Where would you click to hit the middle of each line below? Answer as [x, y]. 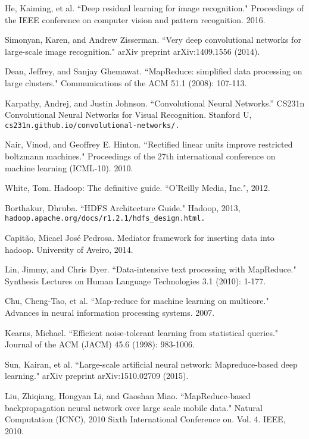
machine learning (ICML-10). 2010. [69, 167]
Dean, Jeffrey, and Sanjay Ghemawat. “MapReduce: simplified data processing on [154, 71]
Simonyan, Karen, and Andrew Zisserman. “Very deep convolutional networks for [153, 40]
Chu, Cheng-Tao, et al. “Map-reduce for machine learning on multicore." [137, 301]
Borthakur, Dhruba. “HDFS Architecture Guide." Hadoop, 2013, [123, 207]
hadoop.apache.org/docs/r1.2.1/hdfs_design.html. [105, 219]
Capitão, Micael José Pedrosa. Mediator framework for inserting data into [140, 238]
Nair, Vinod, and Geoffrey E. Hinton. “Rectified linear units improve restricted [149, 144]
